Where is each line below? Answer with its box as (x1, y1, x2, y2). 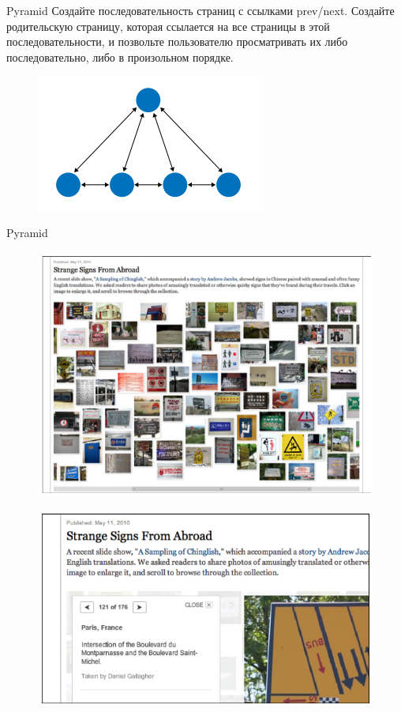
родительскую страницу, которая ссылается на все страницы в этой (6, 17, 330, 34)
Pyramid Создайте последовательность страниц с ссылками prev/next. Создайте (6, 2, 395, 18)
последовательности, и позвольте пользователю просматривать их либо (6, 33, 348, 50)
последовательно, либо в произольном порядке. (6, 48, 234, 65)
